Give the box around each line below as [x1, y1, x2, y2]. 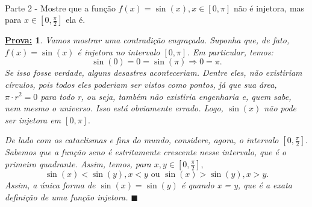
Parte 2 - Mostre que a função [5, 1, 116, 14]
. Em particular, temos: [187, 45, 273, 58]
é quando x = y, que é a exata [181, 178, 292, 191]
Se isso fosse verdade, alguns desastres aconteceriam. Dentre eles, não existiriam [5, 66, 302, 79]
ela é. [66, 13, 86, 26]
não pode [264, 102, 297, 114]
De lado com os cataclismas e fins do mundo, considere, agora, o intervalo [5, 134, 279, 146]
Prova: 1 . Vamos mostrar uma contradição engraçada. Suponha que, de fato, [5, 34, 290, 46]
